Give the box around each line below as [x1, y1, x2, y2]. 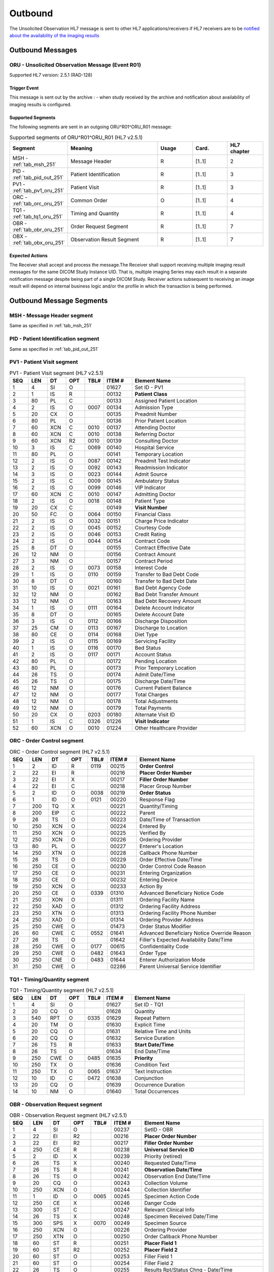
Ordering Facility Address [140, 903, 200, 910]
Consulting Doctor [134, 438, 179, 445]
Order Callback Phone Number [144, 1233, 218, 1240]
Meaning [70, 145, 93, 152]
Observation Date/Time [144, 1166, 202, 1173]
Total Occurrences [134, 1088, 179, 1095]
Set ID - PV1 [134, 384, 163, 391]
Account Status [134, 651, 172, 658]
